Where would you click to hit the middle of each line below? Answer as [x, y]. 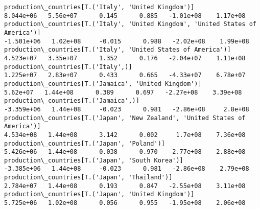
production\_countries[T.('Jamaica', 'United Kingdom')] [103, 84]
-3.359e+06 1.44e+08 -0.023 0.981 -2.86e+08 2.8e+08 [127, 109]
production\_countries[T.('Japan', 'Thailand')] [88, 178]
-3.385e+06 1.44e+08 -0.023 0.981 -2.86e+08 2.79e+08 [127, 169]
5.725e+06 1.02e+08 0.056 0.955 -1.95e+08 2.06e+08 [125, 203]
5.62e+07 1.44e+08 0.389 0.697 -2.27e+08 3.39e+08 [123, 92]
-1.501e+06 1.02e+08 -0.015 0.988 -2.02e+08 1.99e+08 [127, 41]
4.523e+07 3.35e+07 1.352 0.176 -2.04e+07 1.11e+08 [125, 58]
